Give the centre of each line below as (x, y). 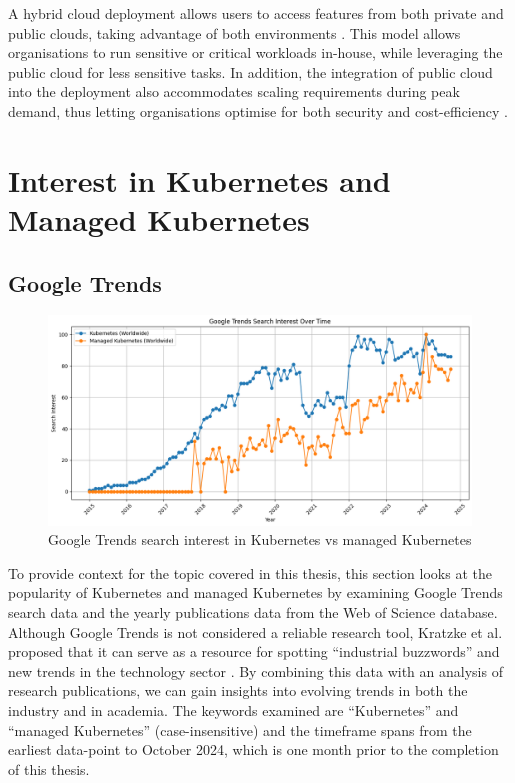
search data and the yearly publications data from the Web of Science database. (253, 612)
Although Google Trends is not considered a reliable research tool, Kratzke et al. (255, 631)
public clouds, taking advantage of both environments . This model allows (234, 32)
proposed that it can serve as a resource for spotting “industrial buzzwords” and (254, 651)
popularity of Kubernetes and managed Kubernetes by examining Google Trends (255, 592)
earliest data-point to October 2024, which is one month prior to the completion (253, 749)
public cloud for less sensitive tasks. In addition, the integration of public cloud (250, 71)
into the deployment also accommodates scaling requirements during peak (234, 91)
